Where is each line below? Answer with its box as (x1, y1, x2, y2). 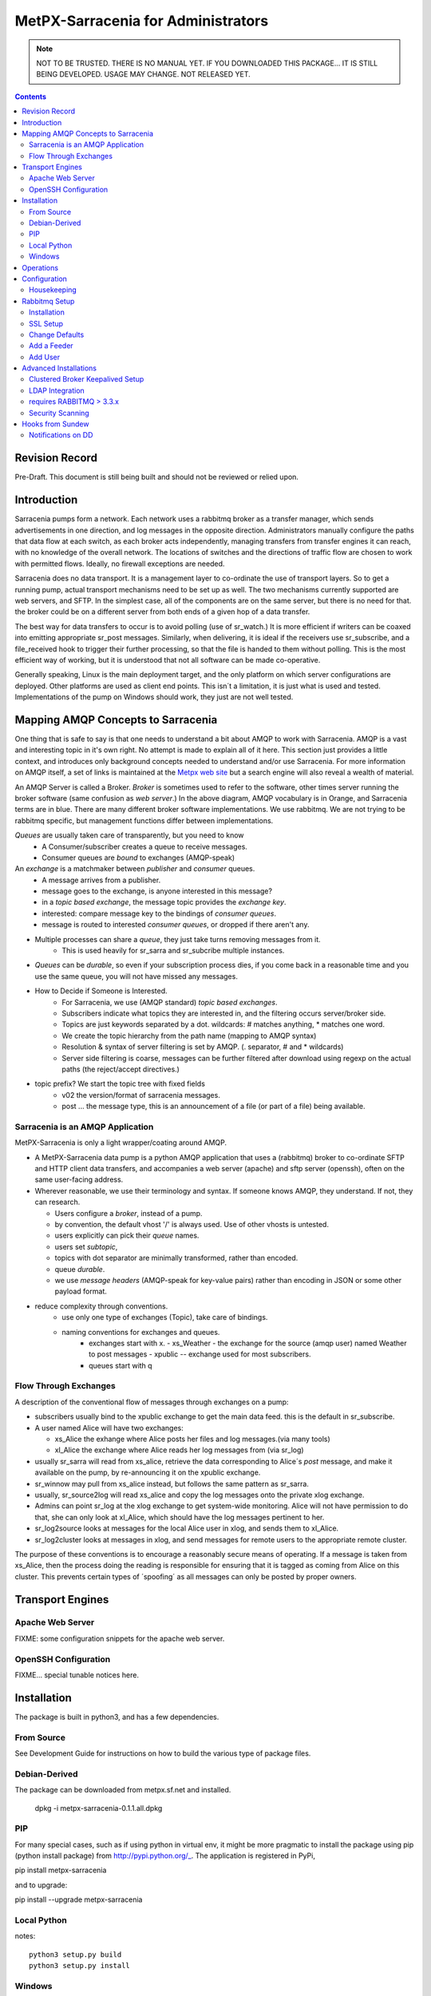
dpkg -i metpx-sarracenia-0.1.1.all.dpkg (34, 1803, 163, 1812)
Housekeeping (29, 285, 77, 295)
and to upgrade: (14, 1880, 68, 1890)
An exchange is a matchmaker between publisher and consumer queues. (14, 864, 255, 873)
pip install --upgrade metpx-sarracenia (14, 1895, 143, 1904)
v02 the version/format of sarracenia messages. (61, 1090, 221, 1099)
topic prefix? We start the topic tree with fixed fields (34, 1079, 205, 1089)
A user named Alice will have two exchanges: (34, 1423, 184, 1432)
